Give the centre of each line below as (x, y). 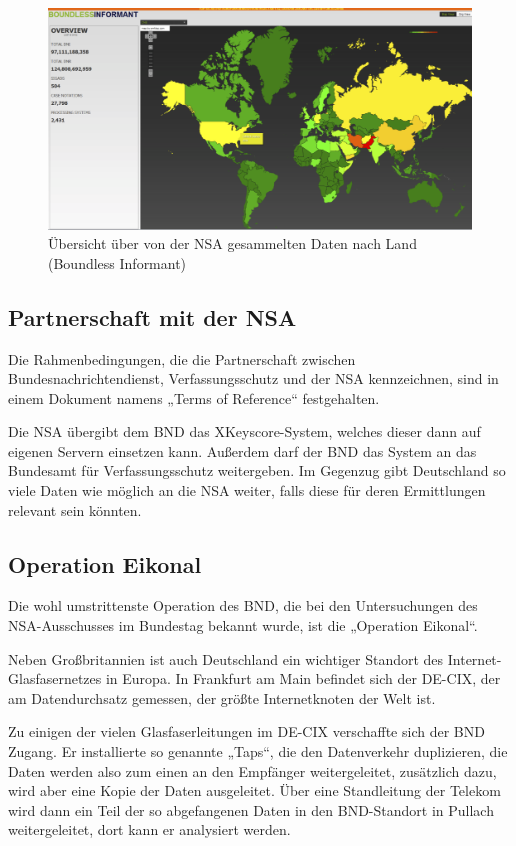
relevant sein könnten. (75, 509)
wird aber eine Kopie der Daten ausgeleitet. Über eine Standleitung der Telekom (254, 790)
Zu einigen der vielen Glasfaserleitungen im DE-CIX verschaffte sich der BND (246, 731)
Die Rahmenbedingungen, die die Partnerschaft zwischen (182, 358)
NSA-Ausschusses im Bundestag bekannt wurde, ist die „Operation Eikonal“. (243, 625)
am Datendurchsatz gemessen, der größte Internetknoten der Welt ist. (222, 697)
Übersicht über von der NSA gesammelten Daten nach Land (232, 243)
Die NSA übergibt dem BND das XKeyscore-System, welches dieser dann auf (244, 431)
